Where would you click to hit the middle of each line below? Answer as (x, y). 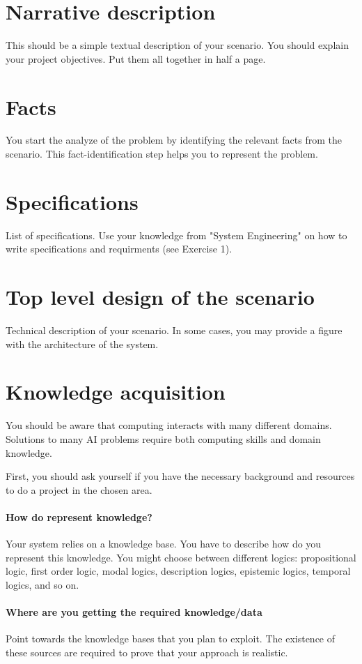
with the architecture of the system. (82, 344)
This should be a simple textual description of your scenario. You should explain (177, 45)
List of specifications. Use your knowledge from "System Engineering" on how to (176, 235)
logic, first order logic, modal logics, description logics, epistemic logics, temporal (178, 571)
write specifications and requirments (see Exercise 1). (119, 249)
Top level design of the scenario (160, 297)
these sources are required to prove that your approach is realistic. (147, 652)
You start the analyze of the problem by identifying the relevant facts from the (174, 140)
